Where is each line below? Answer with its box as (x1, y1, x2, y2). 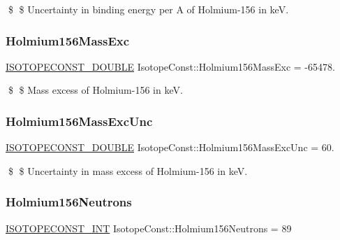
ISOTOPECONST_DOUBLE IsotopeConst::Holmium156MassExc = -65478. (6, 59, 335, 73)
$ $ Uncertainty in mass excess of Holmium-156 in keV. (8, 163, 248, 178)
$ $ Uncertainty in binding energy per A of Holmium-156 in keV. (8, 2, 289, 16)
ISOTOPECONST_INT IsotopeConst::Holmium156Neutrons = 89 (6, 220, 292, 235)
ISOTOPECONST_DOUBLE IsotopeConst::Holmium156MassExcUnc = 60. (6, 140, 334, 155)
